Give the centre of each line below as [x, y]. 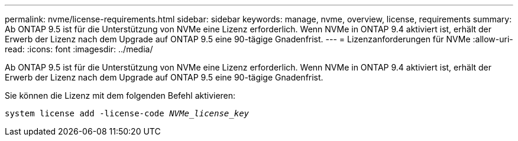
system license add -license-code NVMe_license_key [127, 113]
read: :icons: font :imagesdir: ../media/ [79, 49]
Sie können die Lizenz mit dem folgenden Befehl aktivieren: [120, 95]
